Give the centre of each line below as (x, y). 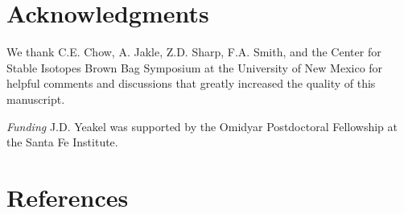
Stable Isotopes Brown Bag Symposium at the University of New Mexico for (195, 67)
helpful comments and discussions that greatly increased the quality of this (191, 83)
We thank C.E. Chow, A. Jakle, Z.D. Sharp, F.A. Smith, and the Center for (194, 52)
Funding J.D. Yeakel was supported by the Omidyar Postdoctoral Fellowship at (202, 126)
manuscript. (36, 99)
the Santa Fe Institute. (62, 142)
